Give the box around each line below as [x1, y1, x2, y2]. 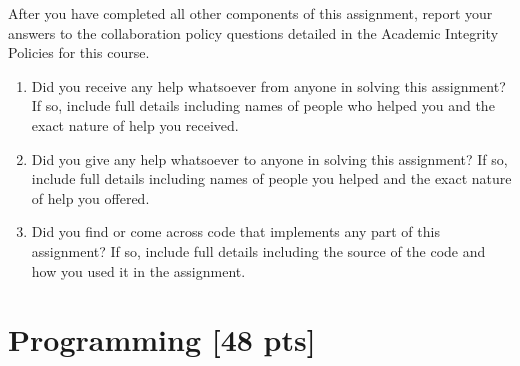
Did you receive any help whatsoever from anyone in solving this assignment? [31, 75, 506, 96]
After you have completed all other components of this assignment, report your [8, 3, 493, 23]
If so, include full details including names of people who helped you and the [31, 95, 495, 116]
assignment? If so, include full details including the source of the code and [31, 240, 486, 261]
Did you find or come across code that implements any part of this [31, 221, 440, 242]
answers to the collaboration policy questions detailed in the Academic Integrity [8, 22, 499, 43]
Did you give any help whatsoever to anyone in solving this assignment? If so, [31, 148, 508, 169]
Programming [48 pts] [8, 319, 316, 360]
